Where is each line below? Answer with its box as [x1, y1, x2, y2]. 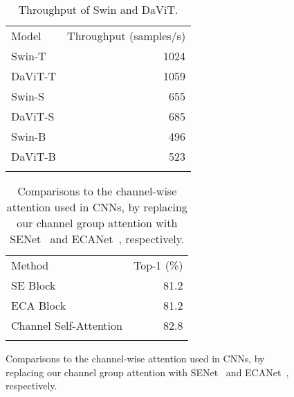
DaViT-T [11, 68, 57, 84]
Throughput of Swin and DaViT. [18, 1, 178, 17]
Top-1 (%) [133, 257, 183, 273]
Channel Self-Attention [11, 317, 122, 333]
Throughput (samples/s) [67, 28, 186, 44]
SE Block [11, 277, 56, 293]
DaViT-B [11, 148, 56, 164]
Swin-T [11, 48, 46, 64]
